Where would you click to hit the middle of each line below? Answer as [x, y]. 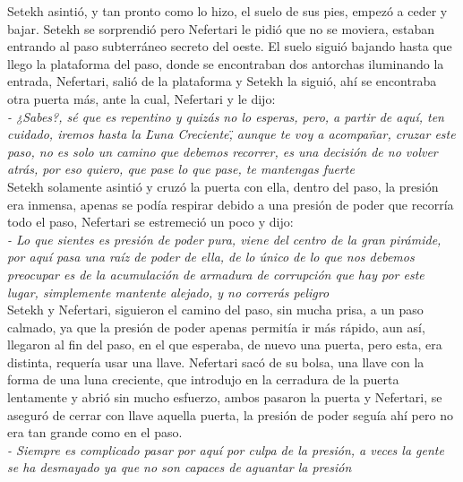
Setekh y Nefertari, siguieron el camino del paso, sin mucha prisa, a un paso [215, 310]
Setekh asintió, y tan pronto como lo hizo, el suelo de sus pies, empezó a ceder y [227, 11]
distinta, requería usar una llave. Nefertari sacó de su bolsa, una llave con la [216, 361]
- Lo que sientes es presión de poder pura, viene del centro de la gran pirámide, [224, 239]
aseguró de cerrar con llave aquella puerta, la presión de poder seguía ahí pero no [230, 414]
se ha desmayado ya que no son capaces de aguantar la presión [180, 467]
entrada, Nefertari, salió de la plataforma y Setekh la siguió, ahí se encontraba [222, 81]
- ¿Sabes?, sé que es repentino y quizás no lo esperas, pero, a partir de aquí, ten [226, 116]
